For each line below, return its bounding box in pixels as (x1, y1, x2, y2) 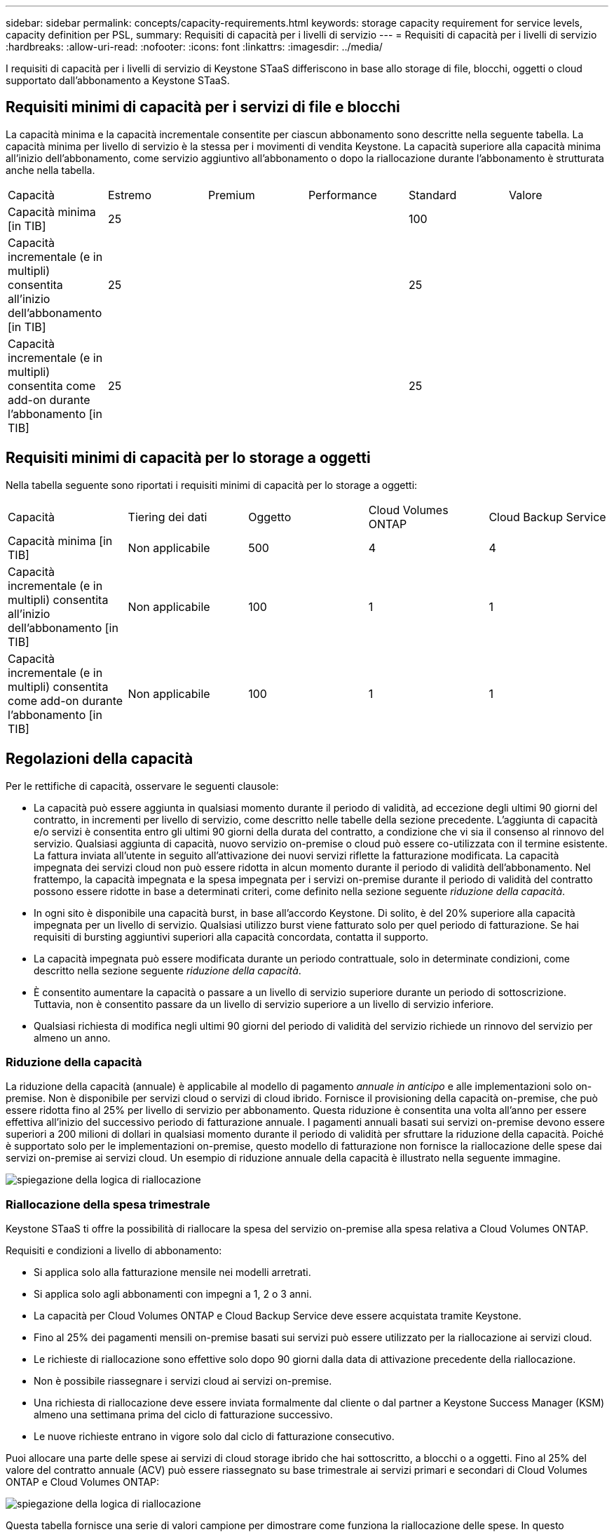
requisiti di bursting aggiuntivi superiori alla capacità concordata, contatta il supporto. (34, 930, 429, 943)
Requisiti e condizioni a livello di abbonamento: (6, 1244, 222, 1257)
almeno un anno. (34, 1031, 111, 1044)
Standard (408, 187, 457, 202)
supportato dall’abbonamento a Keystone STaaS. (6, 74, 230, 86)
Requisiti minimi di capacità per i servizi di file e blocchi (6, 98, 400, 116)
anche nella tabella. (6, 163, 95, 176)
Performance (308, 187, 377, 202)
